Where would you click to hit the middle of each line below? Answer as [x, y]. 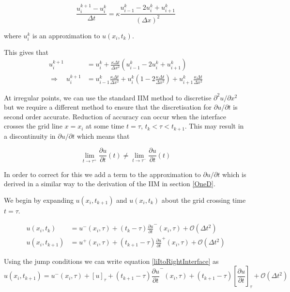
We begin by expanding [39, 200]
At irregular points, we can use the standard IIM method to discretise [108, 97]
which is [234, 174]
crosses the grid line [33, 126]
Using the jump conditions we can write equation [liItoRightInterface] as [111, 261]
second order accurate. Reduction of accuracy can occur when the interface [115, 116]
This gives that [26, 52]
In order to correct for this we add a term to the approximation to [102, 174]
